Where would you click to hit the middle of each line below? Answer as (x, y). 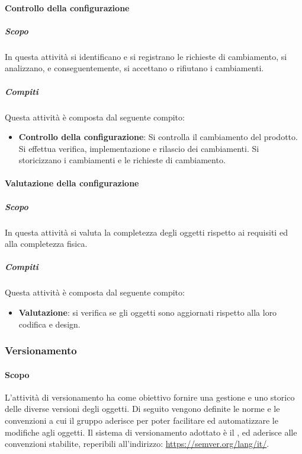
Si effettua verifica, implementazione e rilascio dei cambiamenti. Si (139, 148)
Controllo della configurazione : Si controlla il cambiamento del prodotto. (158, 137)
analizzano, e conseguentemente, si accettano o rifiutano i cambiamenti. (134, 68)
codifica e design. (49, 324)
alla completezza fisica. (46, 244)
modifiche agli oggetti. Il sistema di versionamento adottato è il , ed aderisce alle (151, 432)
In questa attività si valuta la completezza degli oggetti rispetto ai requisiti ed (146, 232)
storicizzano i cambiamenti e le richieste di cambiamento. (122, 160)
